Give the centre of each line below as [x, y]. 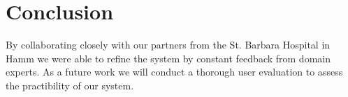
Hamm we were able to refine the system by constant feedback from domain [168, 58]
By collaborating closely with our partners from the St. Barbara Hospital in [168, 45]
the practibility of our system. [70, 85]
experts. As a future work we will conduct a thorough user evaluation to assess [174, 72]
